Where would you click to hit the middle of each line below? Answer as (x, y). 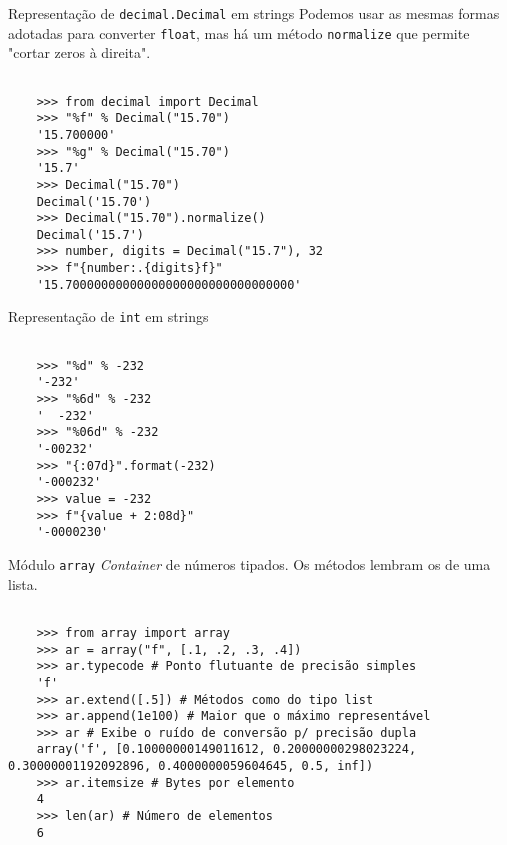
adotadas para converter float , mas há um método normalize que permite (239, 32)
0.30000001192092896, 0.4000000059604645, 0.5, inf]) (191, 766)
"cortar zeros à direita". (79, 52)
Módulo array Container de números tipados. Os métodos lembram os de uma (249, 563)
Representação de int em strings (108, 316)
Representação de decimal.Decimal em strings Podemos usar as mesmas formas (254, 13)
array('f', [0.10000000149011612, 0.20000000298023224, (226, 749)
